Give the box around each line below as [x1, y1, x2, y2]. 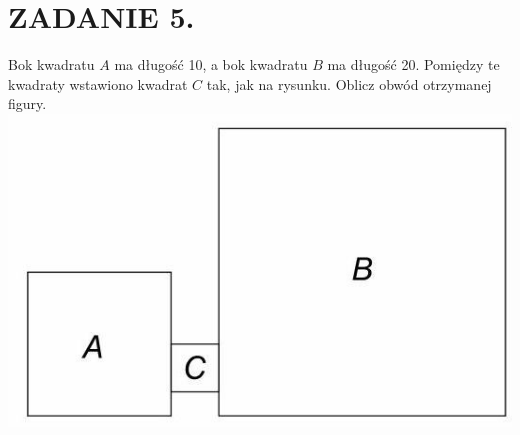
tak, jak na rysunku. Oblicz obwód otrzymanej [206, 73, 492, 94]
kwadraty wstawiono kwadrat [8, 73, 188, 94]
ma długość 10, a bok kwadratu [114, 54, 308, 75]
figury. [8, 93, 47, 114]
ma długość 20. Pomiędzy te [327, 54, 500, 75]
